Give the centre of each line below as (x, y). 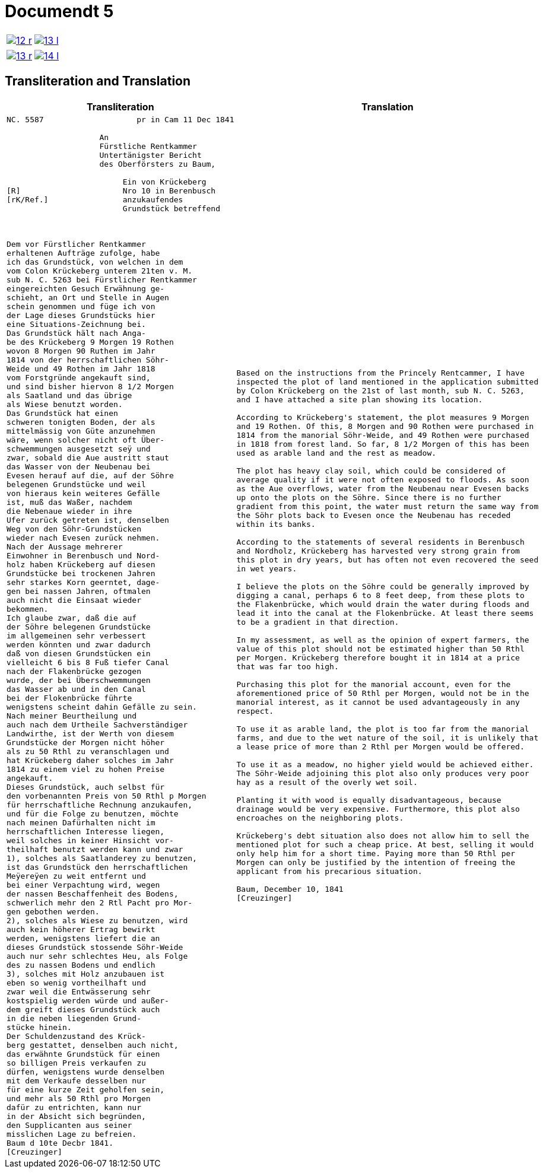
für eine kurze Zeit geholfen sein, (86, 1089)
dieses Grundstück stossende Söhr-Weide (95, 947)
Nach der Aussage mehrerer (65, 546)
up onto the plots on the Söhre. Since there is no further (369, 498)
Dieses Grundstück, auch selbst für (86, 787)
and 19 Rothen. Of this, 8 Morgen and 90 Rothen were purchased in (385, 427)
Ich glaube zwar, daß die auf (72, 618)
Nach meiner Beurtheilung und (72, 716)
